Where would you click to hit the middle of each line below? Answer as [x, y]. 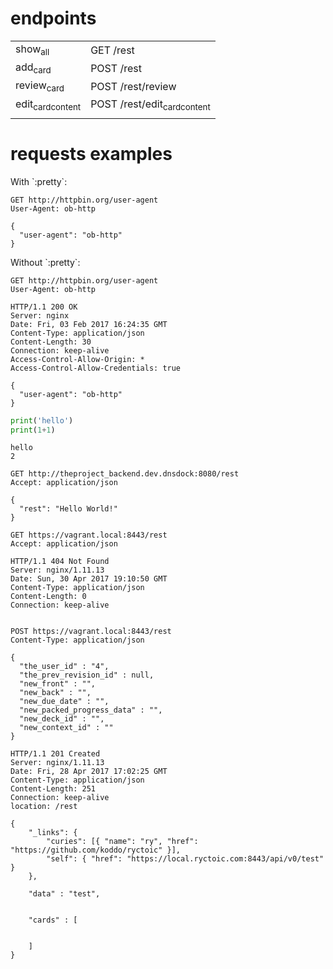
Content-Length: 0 [48, 597]
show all [32, 50]
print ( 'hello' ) [42, 420]
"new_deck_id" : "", [62, 719]
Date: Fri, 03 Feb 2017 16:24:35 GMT [89, 324]
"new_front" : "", [58, 684]
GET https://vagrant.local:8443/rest [89, 535]
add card [33, 68]
